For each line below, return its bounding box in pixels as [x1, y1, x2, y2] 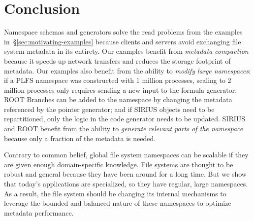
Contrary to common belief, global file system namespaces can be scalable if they [4, 149, 249, 160]
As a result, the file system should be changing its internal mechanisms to [4, 188, 226, 198]
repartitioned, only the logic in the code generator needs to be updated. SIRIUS [4, 113, 246, 124]
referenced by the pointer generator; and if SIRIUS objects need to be [4, 104, 215, 114]
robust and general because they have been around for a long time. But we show [4, 169, 247, 179]
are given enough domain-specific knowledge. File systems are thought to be [4, 159, 233, 169]
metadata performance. [4, 207, 74, 218]
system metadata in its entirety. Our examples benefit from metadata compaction [4, 46, 249, 56]
